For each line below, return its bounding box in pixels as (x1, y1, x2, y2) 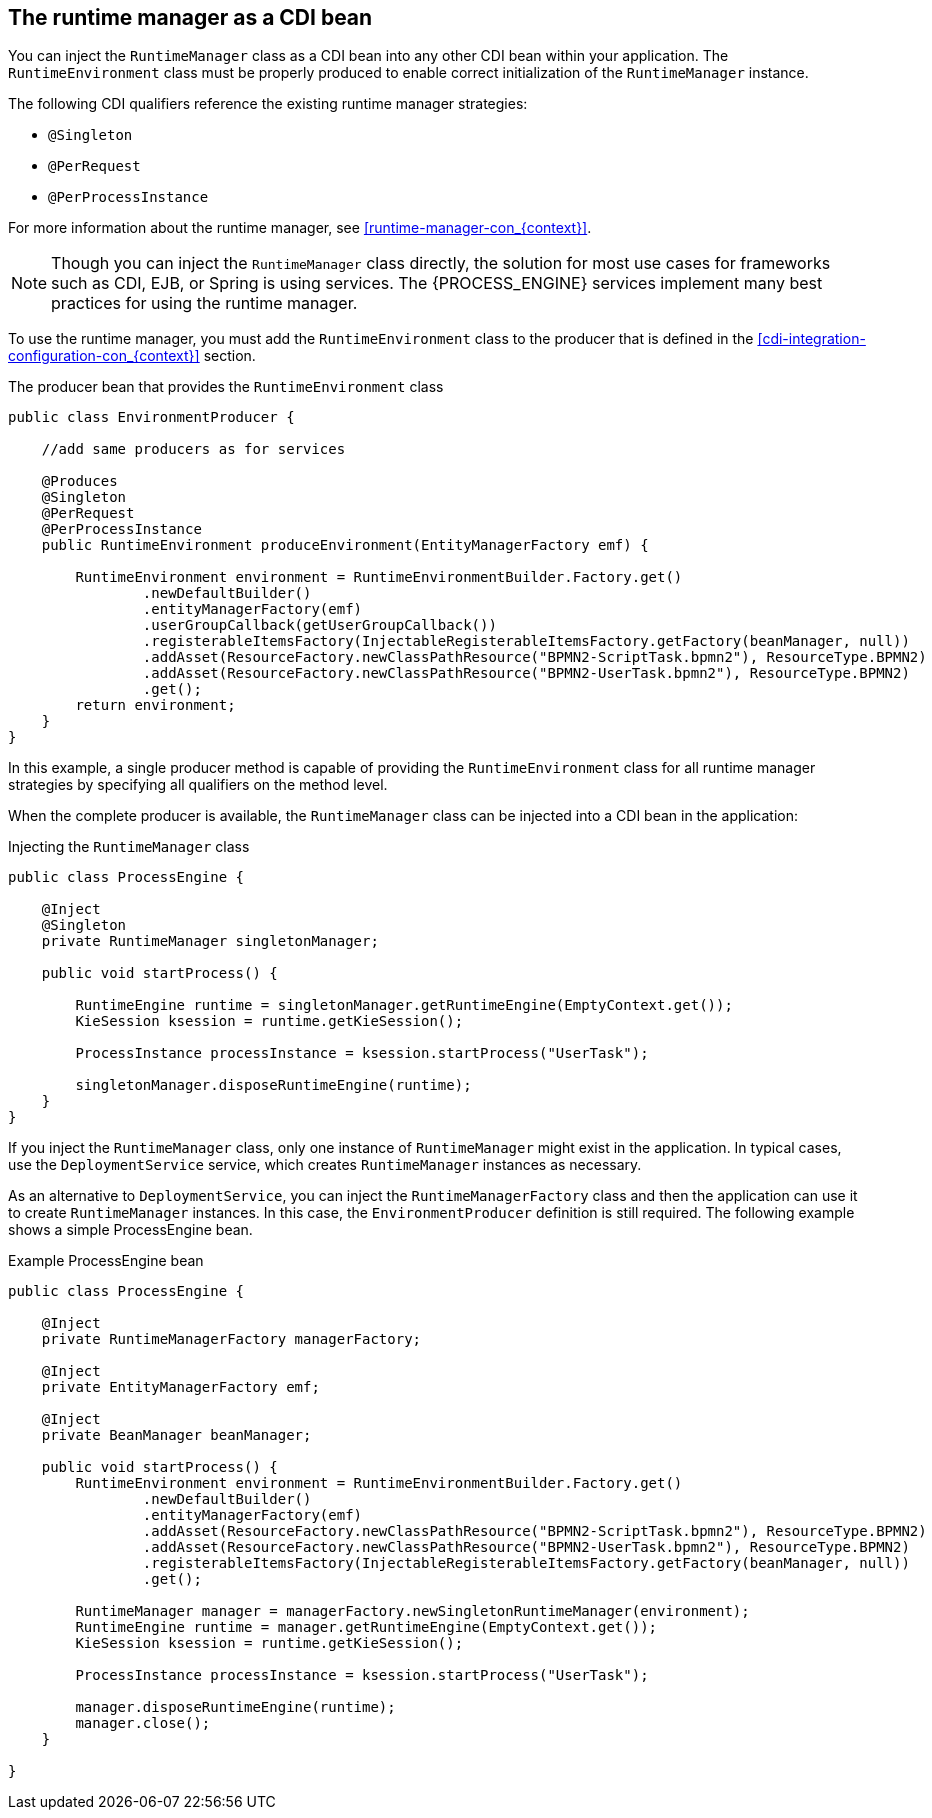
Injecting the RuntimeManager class (8, 838, 250, 856)
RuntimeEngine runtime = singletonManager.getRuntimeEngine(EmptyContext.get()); (75, 997, 733, 1014)
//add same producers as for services (41, 441, 346, 458)
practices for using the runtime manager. (51, 293, 358, 314)
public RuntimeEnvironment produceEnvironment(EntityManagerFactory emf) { (41, 537, 649, 554)
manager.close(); (75, 1715, 211, 1732)
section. (203, 347, 256, 365)
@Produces (41, 473, 118, 490)
